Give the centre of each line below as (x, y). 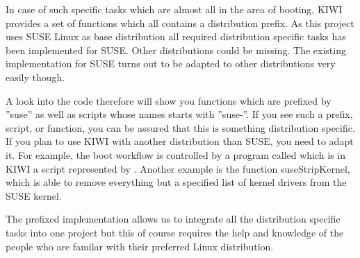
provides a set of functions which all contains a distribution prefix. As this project (180, 23)
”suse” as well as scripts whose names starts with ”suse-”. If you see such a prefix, (179, 114)
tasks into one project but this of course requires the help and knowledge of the (175, 232)
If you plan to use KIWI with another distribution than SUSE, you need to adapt (180, 141)
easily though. (35, 77)
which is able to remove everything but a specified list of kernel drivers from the (176, 182)
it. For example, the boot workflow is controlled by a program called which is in (175, 154)
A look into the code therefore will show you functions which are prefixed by (169, 100)
